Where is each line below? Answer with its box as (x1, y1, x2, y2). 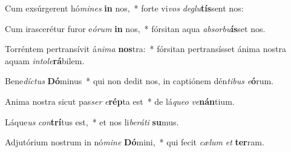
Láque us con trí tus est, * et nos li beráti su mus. (5, 115, 179, 128)
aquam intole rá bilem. (5, 54, 85, 67)
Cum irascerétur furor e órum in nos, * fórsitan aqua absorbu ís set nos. (5, 22, 266, 35)
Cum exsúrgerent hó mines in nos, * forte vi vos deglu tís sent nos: (5, 2, 244, 14)
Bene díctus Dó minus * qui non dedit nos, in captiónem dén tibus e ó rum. (5, 74, 273, 87)
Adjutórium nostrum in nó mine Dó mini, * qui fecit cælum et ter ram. (5, 136, 264, 148)
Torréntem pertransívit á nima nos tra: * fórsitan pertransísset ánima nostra (5, 42, 286, 55)
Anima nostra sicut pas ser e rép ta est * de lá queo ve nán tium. (5, 94, 235, 107)
